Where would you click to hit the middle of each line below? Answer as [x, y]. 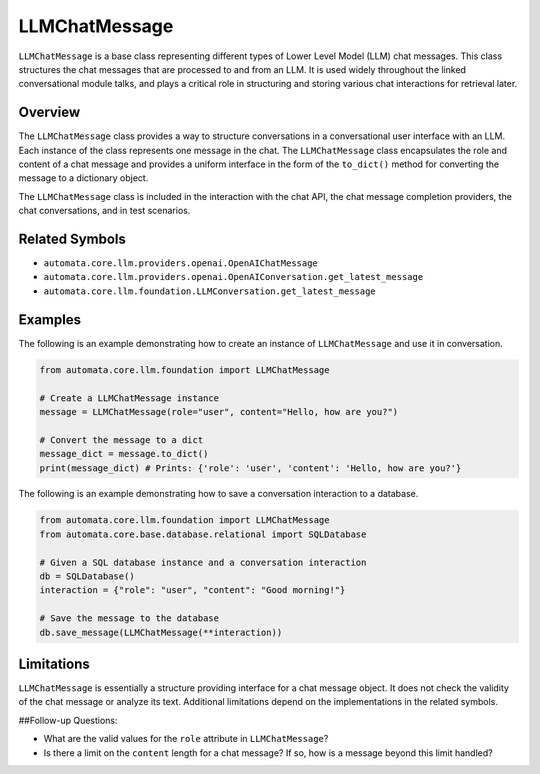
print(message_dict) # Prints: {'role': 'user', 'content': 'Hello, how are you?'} [250, 468]
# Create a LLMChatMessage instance [129, 398]
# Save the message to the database [129, 618]
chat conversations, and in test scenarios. [104, 211]
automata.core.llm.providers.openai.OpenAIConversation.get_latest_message [233, 277]
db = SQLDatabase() [87, 576]
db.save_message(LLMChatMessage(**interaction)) [161, 632]
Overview [49, 112]
